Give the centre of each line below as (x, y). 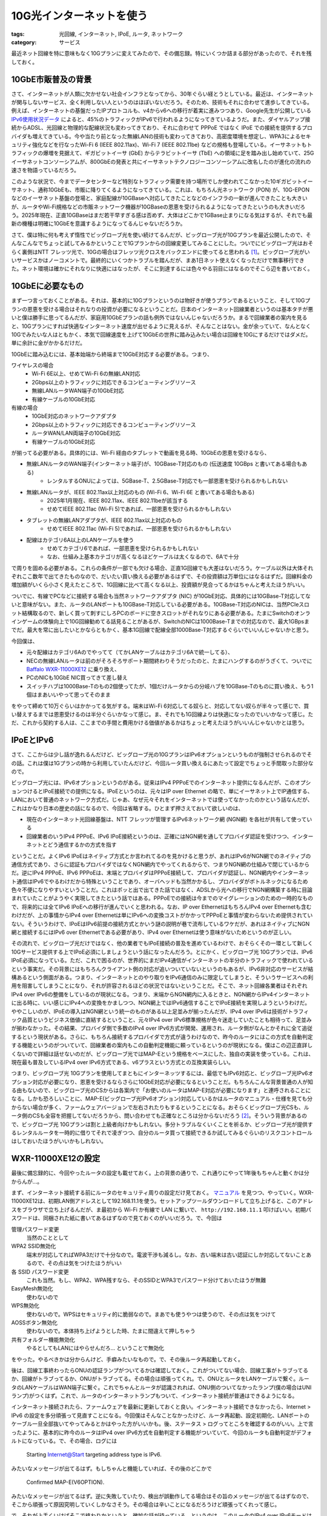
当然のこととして (48, 1238)
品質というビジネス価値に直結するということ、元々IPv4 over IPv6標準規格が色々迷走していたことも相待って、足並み (167, 1019)
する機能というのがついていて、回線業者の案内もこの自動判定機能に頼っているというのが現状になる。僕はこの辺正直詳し (162, 1045)
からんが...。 (27, 1181)
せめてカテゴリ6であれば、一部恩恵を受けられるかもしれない (123, 548)
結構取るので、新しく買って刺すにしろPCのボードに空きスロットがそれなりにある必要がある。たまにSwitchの (158, 613)
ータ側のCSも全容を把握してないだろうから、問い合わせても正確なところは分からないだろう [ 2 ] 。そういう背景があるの (159, 1116)
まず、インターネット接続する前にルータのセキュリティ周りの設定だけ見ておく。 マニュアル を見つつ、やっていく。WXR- (163, 1193)
